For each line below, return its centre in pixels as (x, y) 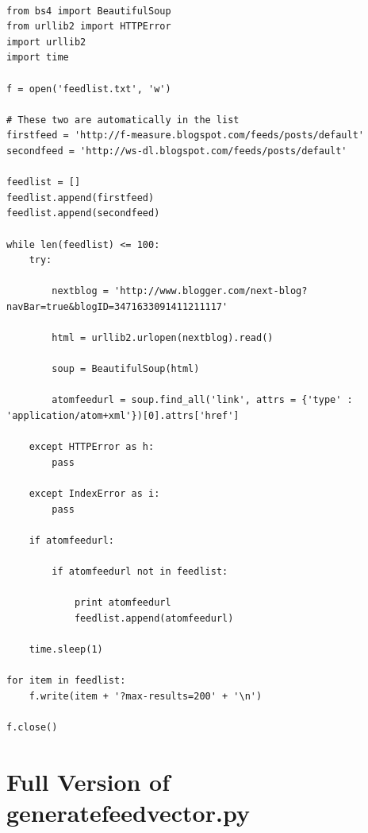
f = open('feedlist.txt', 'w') (89, 89)
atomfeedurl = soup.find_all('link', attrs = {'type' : (202, 400)
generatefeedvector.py (128, 812)
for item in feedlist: (66, 681)
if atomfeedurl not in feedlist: (140, 571)
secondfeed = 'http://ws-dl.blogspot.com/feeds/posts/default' (177, 151)
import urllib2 (46, 42)
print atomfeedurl (123, 603)
